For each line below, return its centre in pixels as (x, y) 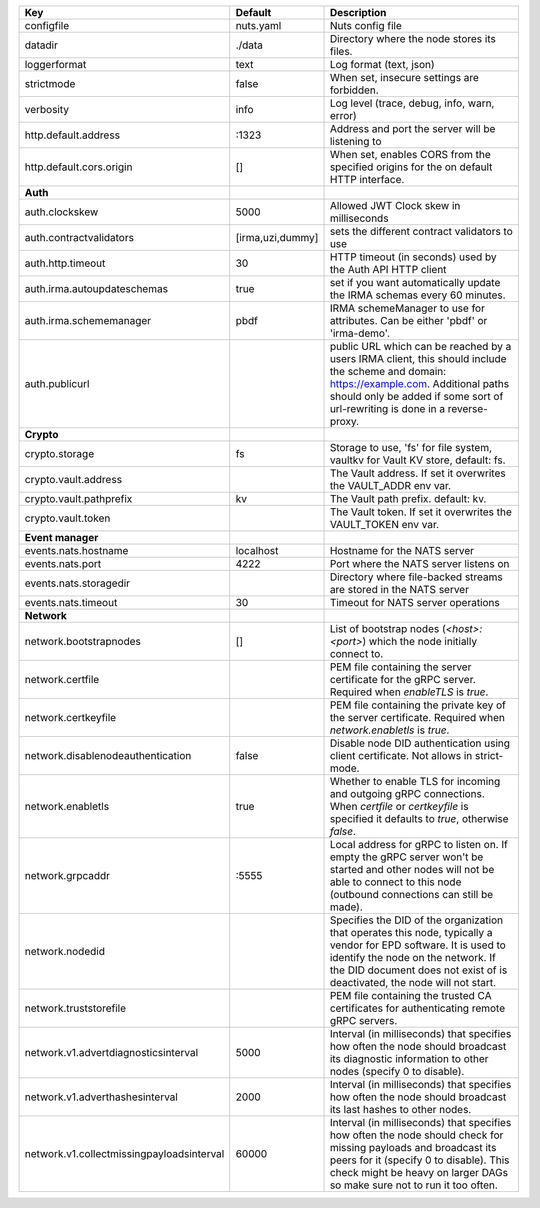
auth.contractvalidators (79, 237)
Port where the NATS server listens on (419, 563)
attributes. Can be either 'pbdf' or (408, 320)
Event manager (61, 537)
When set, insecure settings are (404, 77)
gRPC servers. (363, 1020)
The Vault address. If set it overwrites (417, 473)
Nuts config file (365, 25)
